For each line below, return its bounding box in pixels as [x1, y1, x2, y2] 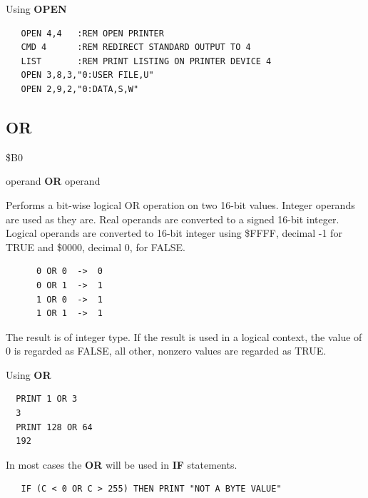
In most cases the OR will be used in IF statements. [6, 457, 237, 472]
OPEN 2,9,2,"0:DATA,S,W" [21, 83, 139, 94]
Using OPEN [6, 1, 67, 16]
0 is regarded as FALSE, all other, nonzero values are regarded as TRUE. [6, 343, 327, 358]
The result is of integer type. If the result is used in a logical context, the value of [6, 329, 362, 344]
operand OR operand [6, 173, 101, 188]
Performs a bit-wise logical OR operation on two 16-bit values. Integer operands [6, 197, 355, 212]
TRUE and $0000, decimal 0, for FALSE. [6, 239, 185, 254]
